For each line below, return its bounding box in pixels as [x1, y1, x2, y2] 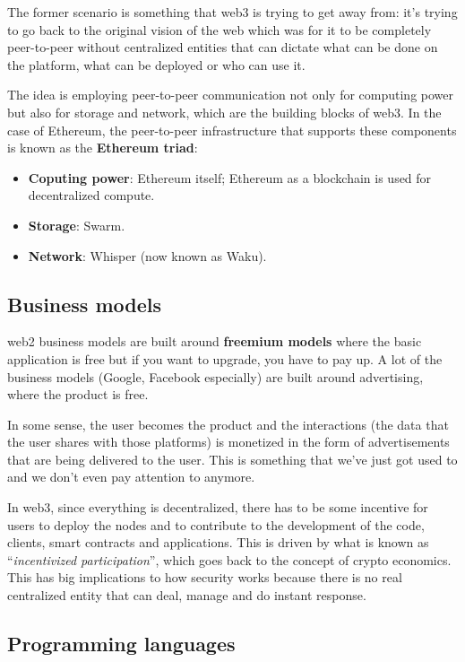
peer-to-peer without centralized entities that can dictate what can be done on [7, 38, 438, 57]
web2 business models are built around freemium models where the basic [7, 332, 422, 351]
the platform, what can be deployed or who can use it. [7, 55, 306, 74]
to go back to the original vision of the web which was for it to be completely [7, 20, 432, 39]
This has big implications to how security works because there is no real [7, 568, 402, 587]
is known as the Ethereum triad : [7, 138, 198, 157]
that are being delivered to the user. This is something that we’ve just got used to [7, 449, 458, 468]
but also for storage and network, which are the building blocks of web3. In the [7, 102, 442, 121]
